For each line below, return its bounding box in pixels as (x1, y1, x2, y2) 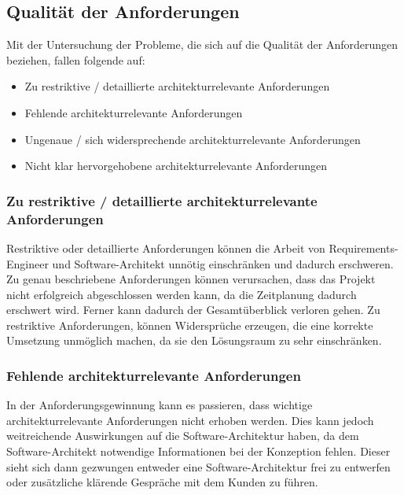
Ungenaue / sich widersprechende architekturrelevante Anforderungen (24, 131, 361, 147)
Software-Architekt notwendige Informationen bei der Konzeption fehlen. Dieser (6, 443, 391, 460)
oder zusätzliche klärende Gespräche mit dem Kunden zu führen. (6, 474, 318, 490)
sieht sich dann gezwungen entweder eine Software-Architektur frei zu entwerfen (6, 458, 391, 475)
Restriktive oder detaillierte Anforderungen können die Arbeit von (6, 239, 325, 256)
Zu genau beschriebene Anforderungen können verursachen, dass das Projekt (6, 271, 376, 287)
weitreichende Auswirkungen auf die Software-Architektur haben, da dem (6, 427, 359, 444)
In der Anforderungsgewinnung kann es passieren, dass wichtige (6, 397, 313, 413)
